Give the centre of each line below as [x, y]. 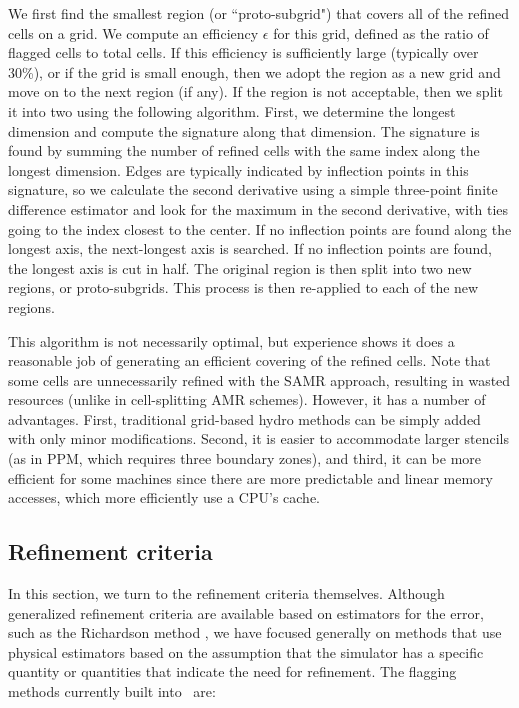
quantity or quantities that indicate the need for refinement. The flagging [232, 671]
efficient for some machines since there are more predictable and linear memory [250, 477]
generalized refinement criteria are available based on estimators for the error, [246, 612]
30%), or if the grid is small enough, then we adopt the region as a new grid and [254, 71]
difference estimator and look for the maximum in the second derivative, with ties [258, 208]
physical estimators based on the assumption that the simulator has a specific [246, 651]
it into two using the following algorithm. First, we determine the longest [232, 110]
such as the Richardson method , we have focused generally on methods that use [255, 632]
